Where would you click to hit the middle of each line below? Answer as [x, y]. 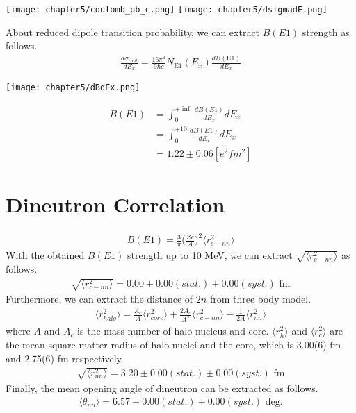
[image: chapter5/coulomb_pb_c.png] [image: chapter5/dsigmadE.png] [167, 10]
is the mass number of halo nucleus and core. [173, 331]
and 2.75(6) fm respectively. [65, 358]
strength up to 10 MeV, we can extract [210, 255]
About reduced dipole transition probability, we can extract [133, 32]
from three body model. [260, 299]
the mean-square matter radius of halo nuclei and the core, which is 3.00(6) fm [173, 344]
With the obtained [45, 255]
